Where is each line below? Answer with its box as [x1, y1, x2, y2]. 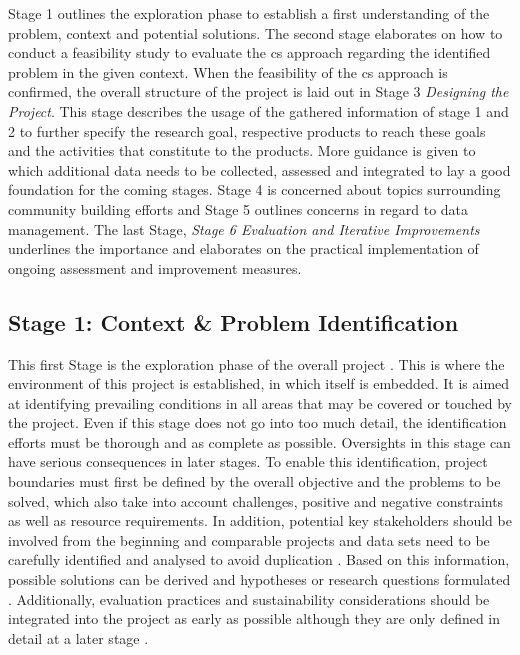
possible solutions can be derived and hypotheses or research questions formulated [8, 569, 511, 590]
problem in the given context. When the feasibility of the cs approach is [8, 61, 448, 82]
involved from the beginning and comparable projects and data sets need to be [8, 529, 490, 550]
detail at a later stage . [8, 627, 149, 648]
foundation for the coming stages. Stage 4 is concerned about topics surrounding [8, 179, 501, 200]
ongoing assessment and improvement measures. [8, 257, 302, 278]
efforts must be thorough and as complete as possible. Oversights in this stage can [8, 431, 511, 452]
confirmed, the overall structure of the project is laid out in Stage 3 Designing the [8, 81, 509, 102]
